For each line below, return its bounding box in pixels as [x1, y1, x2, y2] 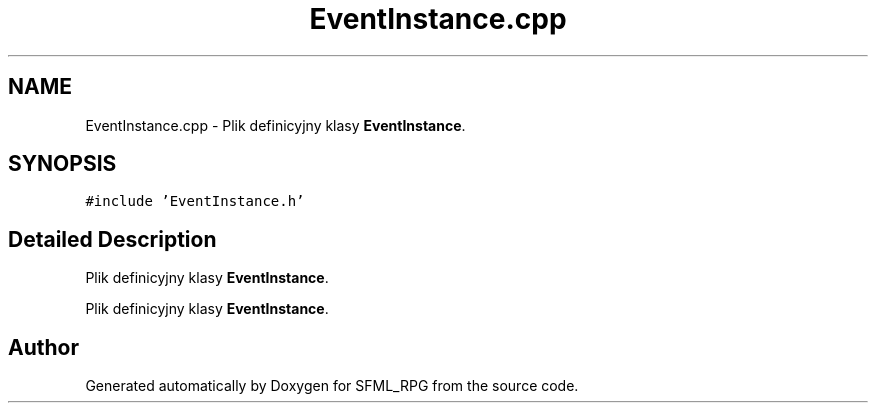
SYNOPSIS [8, 151, 117, 177]
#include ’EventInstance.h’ [85, 193, 305, 210]
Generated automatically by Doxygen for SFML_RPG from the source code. [85, 377, 579, 395]
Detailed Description [8, 226, 217, 252]
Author [8, 334, 79, 360]
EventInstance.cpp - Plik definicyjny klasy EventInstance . [85, 116, 466, 134]
